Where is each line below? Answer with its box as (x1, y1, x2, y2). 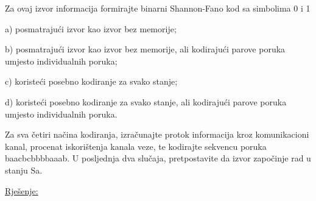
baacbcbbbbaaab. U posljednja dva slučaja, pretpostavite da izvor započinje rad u (5, 152, 311, 164)
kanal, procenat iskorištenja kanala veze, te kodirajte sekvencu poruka (5, 139, 267, 152)
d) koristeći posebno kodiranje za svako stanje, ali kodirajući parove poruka (5, 95, 287, 108)
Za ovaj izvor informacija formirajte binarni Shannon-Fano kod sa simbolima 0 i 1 (5, 2, 311, 14)
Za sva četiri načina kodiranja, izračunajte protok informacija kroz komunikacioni (5, 128, 309, 141)
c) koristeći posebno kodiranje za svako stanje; (5, 75, 178, 88)
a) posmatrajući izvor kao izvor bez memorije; (5, 22, 177, 35)
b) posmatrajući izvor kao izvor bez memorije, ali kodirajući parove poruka (5, 43, 286, 55)
